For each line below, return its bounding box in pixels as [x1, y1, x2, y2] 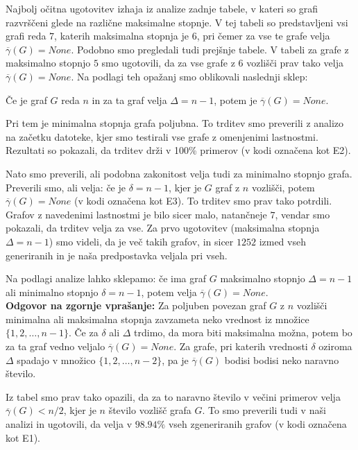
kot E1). [6, 430, 40, 444]
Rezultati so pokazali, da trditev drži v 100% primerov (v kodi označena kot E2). [6, 143, 351, 157]
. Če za [68, 325, 99, 340]
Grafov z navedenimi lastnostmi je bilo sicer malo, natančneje [6, 207, 267, 221]
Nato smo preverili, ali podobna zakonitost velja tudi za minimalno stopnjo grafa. [6, 166, 352, 180]
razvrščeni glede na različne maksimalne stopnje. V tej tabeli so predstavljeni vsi [6, 15, 348, 29]
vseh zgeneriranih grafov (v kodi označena [168, 417, 347, 431]
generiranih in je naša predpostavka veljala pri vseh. [6, 248, 228, 262]
